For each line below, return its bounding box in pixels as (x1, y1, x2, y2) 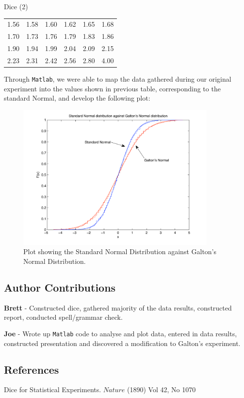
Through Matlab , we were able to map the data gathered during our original (4, 73, 231, 84)
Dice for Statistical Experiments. (4, 384, 101, 395)
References (4, 362, 59, 377)
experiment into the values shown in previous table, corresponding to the (4, 83, 221, 93)
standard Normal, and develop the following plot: (4, 93, 150, 103)
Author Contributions (4, 279, 116, 294)
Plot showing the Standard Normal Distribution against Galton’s (23, 246, 217, 257)
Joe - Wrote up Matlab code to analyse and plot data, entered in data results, (4, 328, 237, 338)
